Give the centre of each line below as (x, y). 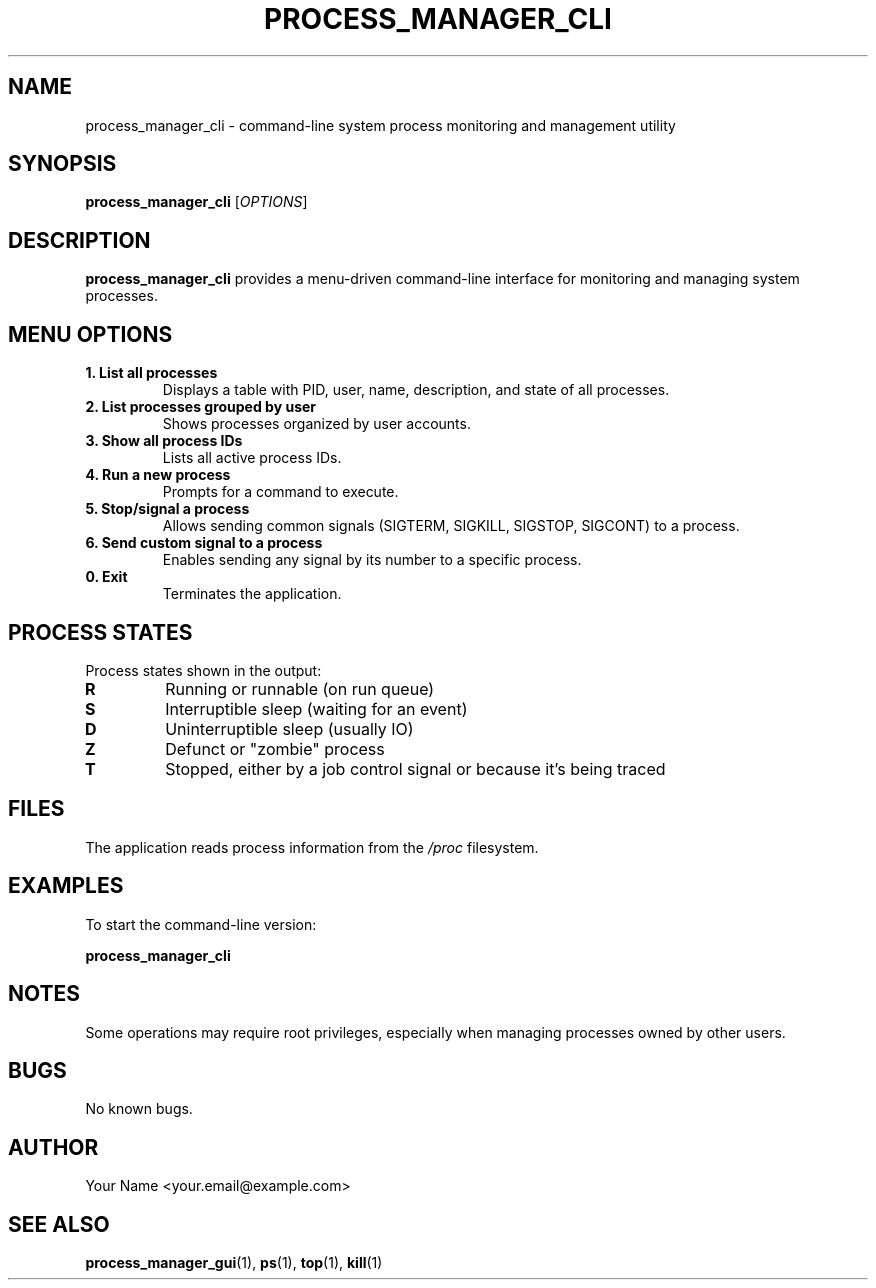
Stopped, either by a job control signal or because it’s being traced (415, 768)
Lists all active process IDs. (252, 458)
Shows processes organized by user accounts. (316, 424)
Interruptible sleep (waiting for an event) (316, 708)
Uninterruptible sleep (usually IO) (289, 728)
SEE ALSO (59, 1224)
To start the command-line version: (201, 924)
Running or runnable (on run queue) (300, 688)
